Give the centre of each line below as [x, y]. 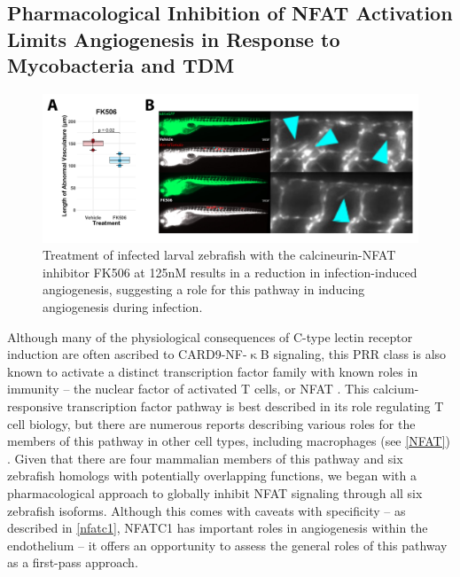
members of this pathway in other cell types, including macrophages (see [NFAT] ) [229, 441]
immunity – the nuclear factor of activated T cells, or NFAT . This [188, 389]
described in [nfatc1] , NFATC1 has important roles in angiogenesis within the [218, 528]
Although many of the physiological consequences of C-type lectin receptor [210, 336]
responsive [35, 406]
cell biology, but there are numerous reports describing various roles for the [211, 423]
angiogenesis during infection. [123, 307]
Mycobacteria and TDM [121, 65]
